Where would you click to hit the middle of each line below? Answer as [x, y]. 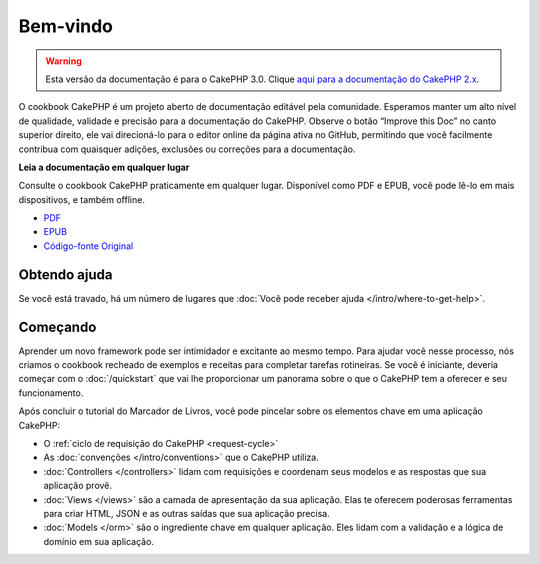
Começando [57, 326]
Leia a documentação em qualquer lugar [104, 167]
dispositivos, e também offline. [81, 199]
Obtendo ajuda [65, 274]
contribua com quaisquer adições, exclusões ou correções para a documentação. [187, 149]
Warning [63, 61]
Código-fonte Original [88, 246]
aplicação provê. [78, 486]
